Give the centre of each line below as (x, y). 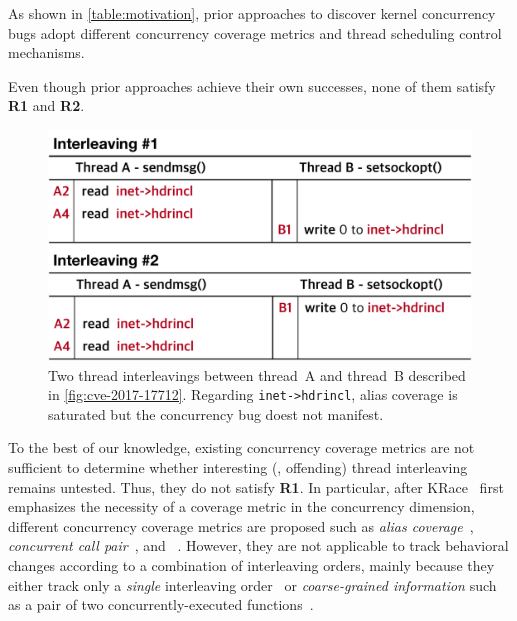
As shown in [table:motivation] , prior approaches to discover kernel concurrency (252, 13)
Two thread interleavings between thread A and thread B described (257, 374)
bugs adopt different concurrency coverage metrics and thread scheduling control (255, 32)
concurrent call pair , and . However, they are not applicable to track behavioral (258, 545)
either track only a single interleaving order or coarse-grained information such (252, 584)
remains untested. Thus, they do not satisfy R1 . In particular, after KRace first (256, 486)
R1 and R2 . (46, 105)
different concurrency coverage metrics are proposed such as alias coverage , (241, 525)
